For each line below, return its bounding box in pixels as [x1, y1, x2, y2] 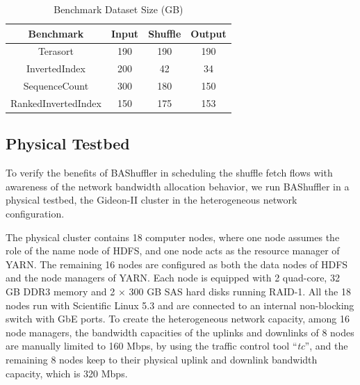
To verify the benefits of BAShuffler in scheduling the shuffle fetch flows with [6, 165, 333, 180]
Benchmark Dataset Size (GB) [54, 2, 183, 16]
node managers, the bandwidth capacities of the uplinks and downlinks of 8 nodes [6, 325, 354, 339]
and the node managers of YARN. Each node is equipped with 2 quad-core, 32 [6, 270, 340, 285]
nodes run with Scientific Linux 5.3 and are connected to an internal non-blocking [6, 297, 354, 312]
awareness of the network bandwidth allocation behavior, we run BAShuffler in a [6, 179, 350, 193]
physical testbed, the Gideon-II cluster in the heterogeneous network [6, 192, 297, 207]
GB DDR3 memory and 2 [6, 284, 115, 299]
